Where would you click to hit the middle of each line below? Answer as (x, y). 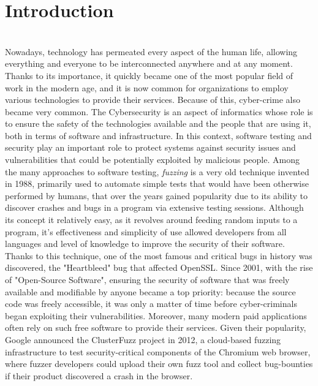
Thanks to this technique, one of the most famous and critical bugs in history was (159, 255)
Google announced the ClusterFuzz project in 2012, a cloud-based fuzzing (143, 339)
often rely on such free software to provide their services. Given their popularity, (156, 327)
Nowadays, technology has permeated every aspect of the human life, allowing (151, 51)
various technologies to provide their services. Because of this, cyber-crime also (153, 100)
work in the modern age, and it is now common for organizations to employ (147, 87)
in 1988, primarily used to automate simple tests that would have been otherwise (157, 184)
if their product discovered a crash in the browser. (99, 375)
